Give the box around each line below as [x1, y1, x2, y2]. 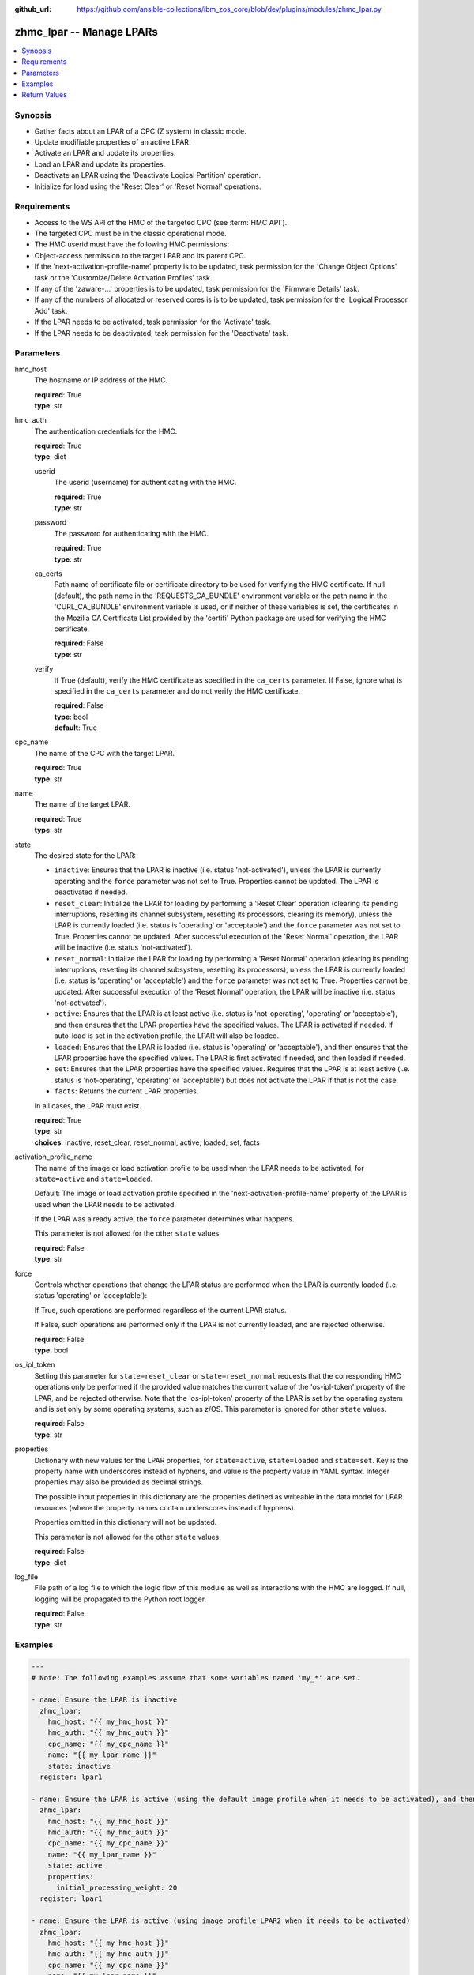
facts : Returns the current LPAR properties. [54, 1086, 199, 1096]
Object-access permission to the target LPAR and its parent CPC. [34, 250, 246, 260]
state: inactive [47, 1762, 111, 1770]
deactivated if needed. [54, 887, 128, 897]
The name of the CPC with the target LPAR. [34, 748, 175, 758]
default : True [54, 723, 98, 732]
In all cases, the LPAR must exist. [34, 1100, 142, 1110]
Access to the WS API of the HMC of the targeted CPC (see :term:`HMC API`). [34, 217, 288, 227]
